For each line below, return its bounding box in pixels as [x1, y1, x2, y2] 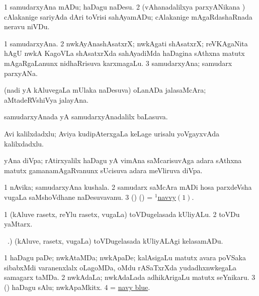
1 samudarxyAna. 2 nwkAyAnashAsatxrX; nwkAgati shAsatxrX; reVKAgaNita [4, 38, 248, 48]
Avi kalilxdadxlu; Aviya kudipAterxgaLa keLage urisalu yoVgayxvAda [4, 128, 220, 138]
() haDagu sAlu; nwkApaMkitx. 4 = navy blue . [4, 282, 150, 292]
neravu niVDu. [4, 21, 50, 32]
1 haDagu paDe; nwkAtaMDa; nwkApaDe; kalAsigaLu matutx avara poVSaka [4, 252, 246, 263]
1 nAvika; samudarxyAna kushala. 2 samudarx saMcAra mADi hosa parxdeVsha [4, 182, 252, 192]
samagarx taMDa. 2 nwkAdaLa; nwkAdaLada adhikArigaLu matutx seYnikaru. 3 [4, 272, 255, 282]
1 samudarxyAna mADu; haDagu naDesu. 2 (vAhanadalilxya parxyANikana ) [4, 2, 245, 12]
